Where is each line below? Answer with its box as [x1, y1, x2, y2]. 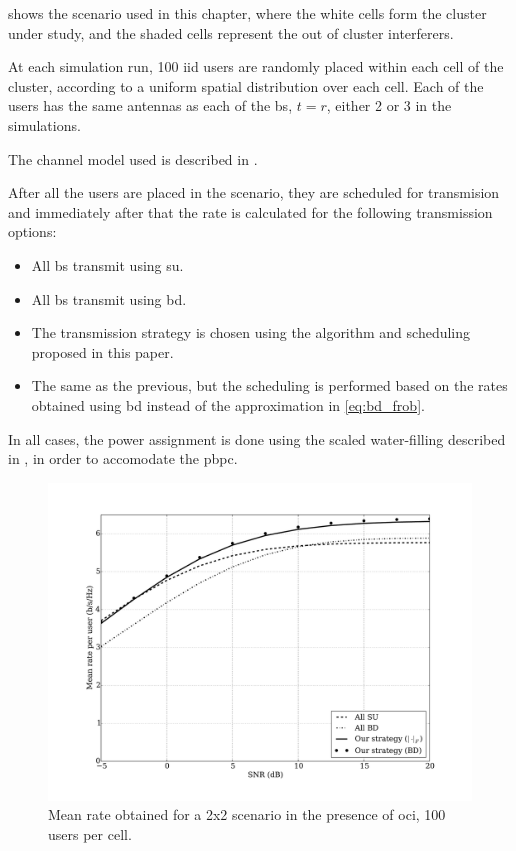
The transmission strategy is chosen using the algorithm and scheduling [31, 322, 471, 343]
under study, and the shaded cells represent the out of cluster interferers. [8, 22, 454, 43]
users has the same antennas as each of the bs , [8, 95, 293, 116]
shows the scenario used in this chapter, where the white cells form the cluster [8, 3, 487, 23]
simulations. [8, 114, 81, 135]
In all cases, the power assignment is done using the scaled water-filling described [8, 428, 506, 449]
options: [8, 221, 57, 242]
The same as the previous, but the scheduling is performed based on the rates [31, 375, 508, 396]
